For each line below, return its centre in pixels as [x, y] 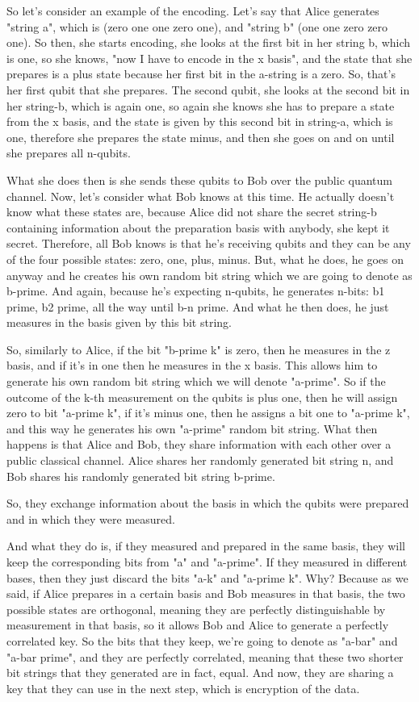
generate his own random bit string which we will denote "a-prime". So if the [196, 381]
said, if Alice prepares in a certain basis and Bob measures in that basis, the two [206, 593]
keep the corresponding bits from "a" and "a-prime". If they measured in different [207, 562]
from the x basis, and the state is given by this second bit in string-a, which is [200, 121]
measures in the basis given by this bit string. [119, 322]
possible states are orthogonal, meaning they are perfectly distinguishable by [196, 609]
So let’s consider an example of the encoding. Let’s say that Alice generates [193, 10]
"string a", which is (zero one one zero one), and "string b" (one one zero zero [197, 26]
